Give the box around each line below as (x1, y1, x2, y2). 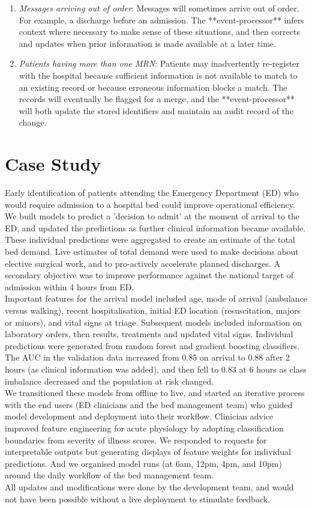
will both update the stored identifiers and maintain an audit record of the (19, 104, 294, 117)
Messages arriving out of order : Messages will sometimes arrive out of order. (19, 2, 299, 14)
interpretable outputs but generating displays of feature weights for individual (5, 445, 291, 458)
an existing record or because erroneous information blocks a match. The (19, 81, 287, 93)
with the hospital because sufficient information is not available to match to (19, 69, 298, 81)
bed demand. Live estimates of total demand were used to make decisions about (5, 245, 299, 258)
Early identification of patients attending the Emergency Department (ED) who (5, 186, 299, 199)
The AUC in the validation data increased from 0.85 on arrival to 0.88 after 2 (5, 351, 290, 364)
